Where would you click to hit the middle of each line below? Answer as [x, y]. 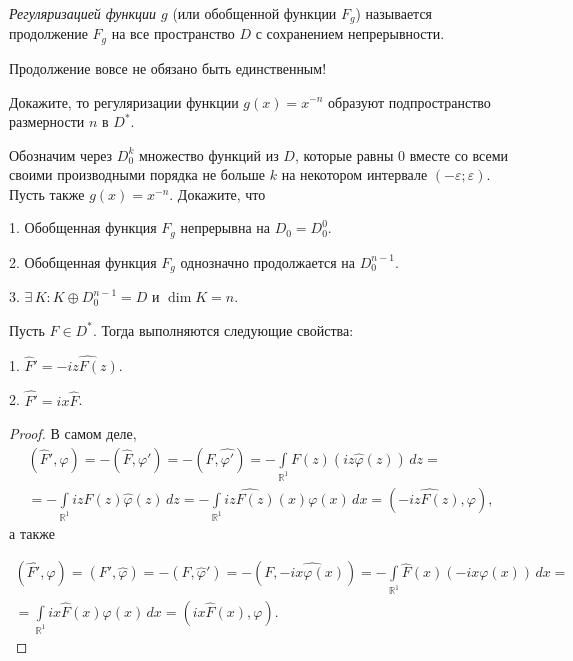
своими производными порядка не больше [137, 174]
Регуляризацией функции [83, 13]
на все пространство [173, 33]
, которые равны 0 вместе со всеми [401, 154]
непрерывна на [225, 227]
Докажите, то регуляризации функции [124, 101]
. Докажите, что [217, 193]
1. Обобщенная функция [83, 227]
